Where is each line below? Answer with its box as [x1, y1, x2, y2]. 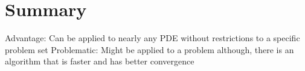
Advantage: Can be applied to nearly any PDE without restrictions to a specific [5, 32, 300, 44]
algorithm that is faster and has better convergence [5, 55, 194, 67]
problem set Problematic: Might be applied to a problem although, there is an [5, 43, 294, 55]
